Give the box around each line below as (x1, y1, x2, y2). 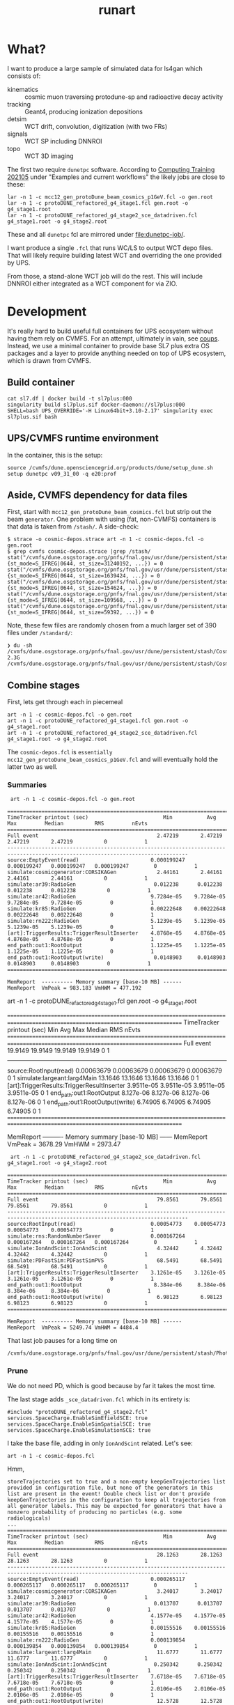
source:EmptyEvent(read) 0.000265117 (7, 1576, 186, 1583)
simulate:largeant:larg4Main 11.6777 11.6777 (7, 1649, 223, 1656)
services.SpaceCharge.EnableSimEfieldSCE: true (7, 1415, 148, 1422)
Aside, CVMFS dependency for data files (7, 489, 188, 501)
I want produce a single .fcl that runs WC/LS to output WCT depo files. (7, 243, 214, 252)
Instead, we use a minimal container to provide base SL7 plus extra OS (7, 341, 210, 350)
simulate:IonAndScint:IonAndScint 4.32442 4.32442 (7, 1245, 223, 1252)
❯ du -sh (7, 642, 33, 649)
